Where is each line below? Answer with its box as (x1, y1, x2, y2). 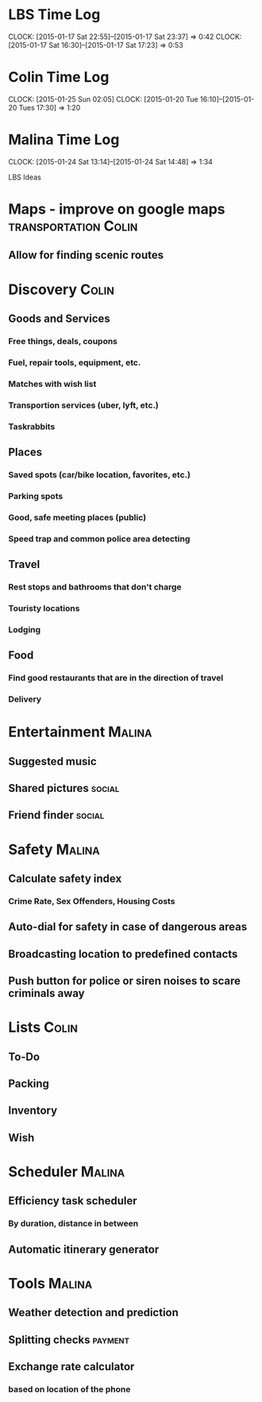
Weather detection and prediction (8, 1306, 179, 1319)
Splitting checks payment (8, 1333, 129, 1346)
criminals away (8, 987, 85, 1000)
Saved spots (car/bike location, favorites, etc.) (8, 469, 191, 480)
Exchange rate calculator (8, 1360, 135, 1373)
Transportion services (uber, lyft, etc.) (8, 400, 159, 411)
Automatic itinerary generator (8, 1242, 160, 1256)
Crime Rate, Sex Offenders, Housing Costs (8, 895, 175, 906)
